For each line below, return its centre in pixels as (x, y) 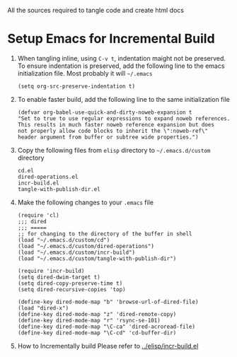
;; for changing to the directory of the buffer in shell (105, 234)
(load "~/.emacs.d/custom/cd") (64, 240)
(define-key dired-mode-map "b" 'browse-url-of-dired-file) (108, 302)
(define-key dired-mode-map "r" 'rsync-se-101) (89, 320)
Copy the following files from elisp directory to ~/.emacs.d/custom (114, 150)
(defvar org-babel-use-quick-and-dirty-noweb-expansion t (105, 112)
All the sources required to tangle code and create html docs (96, 10)
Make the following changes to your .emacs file (86, 202)
